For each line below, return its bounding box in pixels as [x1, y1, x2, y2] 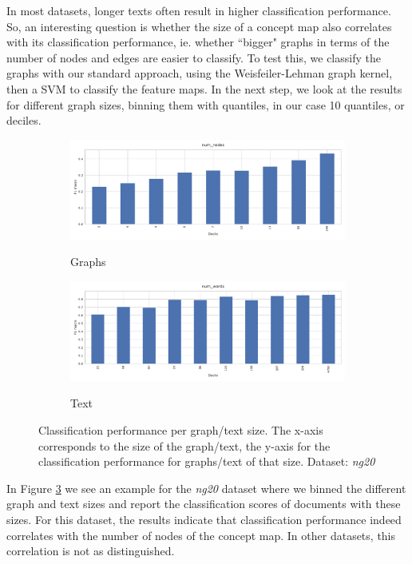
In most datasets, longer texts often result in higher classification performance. [6, 2, 391, 18]
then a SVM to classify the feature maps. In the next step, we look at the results [6, 80, 402, 97]
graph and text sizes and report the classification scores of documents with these [6, 495, 401, 512]
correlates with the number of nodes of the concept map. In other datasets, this [6, 526, 396, 543]
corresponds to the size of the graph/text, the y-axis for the [38, 437, 331, 454]
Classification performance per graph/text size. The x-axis [38, 422, 323, 439]
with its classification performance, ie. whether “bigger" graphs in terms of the [6, 34, 390, 50]
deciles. [6, 112, 42, 129]
